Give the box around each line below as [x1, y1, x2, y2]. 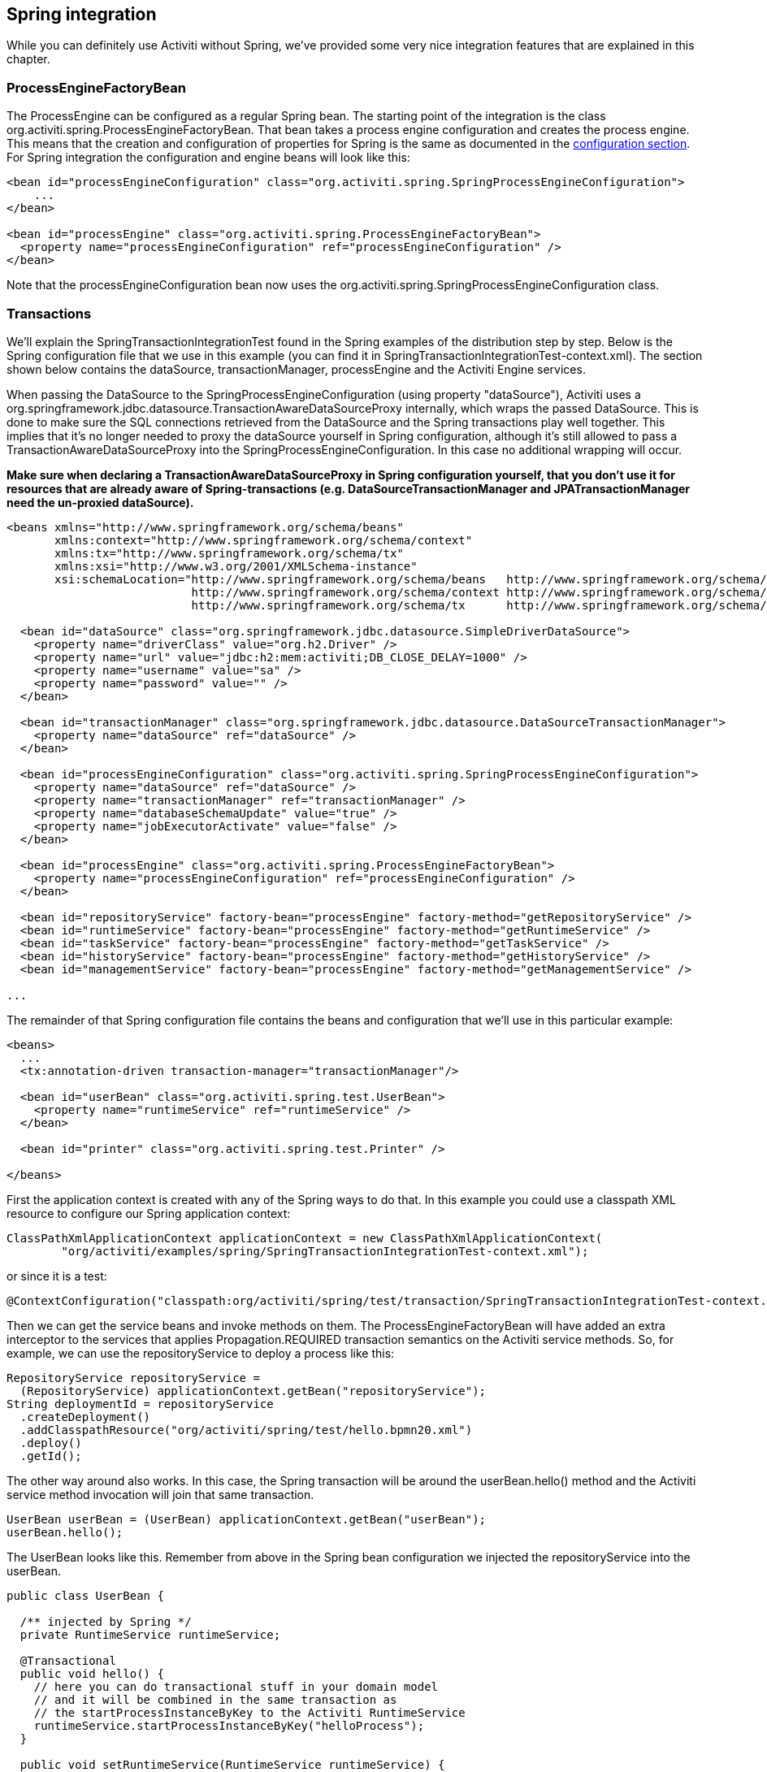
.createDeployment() [19, 1410, 151, 1423]
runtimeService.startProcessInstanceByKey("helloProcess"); [33, 1718, 425, 1732]
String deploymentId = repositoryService [6, 1397, 274, 1410]
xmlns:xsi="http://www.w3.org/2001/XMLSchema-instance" [54, 559, 418, 573]
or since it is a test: [6, 1268, 107, 1283]
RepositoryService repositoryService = [6, 1371, 260, 1384]
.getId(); [19, 1449, 82, 1462]
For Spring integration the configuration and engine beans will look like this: [6, 150, 410, 165]
